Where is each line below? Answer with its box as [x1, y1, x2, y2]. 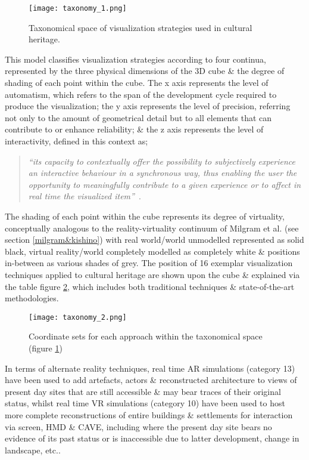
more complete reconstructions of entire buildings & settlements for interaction [5, 408, 293, 421]
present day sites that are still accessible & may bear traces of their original [5, 385, 281, 397]
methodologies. [5, 292, 59, 304]
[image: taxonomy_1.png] [29, 4, 127, 13]
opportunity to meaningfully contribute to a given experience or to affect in [28, 178, 301, 190]
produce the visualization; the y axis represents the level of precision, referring [5, 100, 291, 112]
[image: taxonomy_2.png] [29, 313, 127, 322]
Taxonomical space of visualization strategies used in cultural [29, 21, 252, 33]
